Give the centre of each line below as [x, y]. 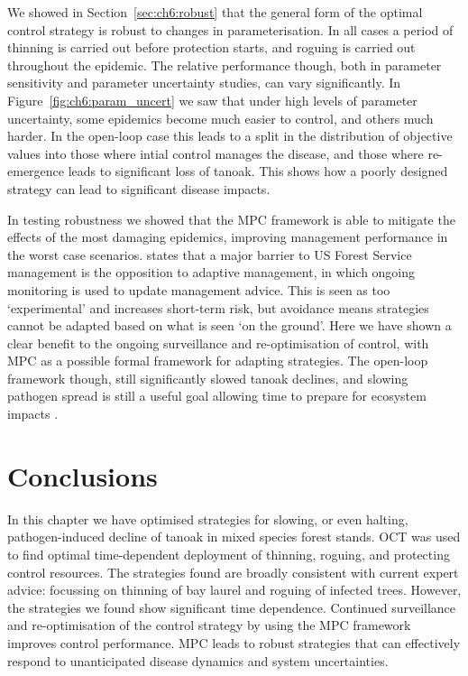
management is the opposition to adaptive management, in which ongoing [211, 272]
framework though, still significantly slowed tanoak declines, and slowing [208, 378]
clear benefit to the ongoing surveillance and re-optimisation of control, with [218, 343]
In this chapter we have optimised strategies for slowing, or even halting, [208, 519]
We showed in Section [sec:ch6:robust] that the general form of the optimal [215, 12]
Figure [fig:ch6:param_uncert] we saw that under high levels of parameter [212, 100]
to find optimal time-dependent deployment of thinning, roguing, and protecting [229, 554]
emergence [36, 171]
